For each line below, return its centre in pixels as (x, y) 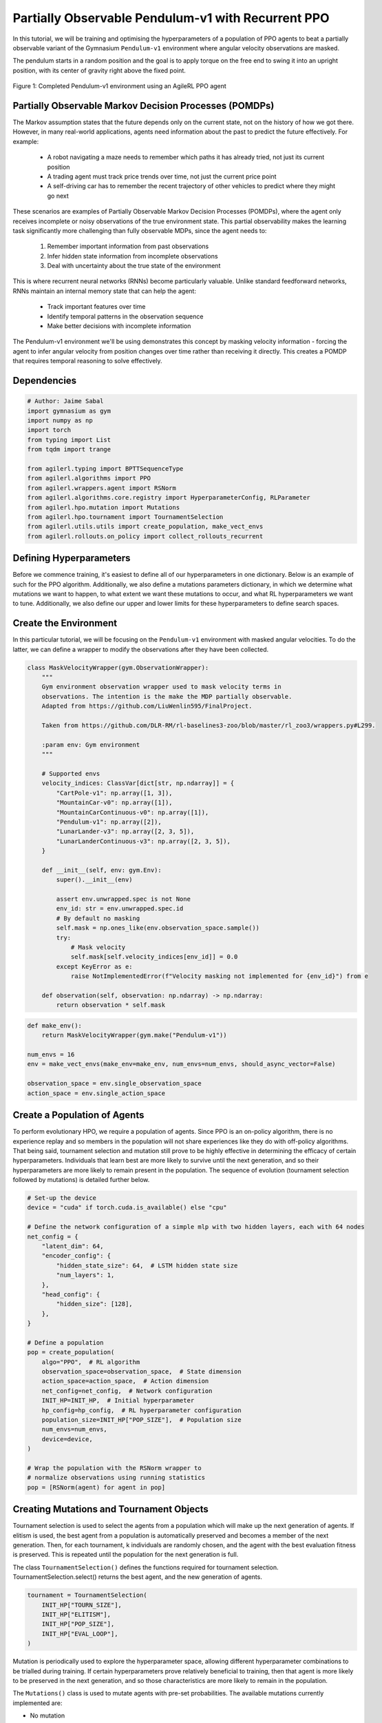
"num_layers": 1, (85, 1275)
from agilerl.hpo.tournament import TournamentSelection (125, 517)
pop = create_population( (71, 1352)
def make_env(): (55, 1026)
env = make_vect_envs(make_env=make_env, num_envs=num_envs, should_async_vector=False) (182, 1064)
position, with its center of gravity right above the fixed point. (99, 70)
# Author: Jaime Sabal (65, 401)
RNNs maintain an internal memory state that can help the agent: (104, 291)
